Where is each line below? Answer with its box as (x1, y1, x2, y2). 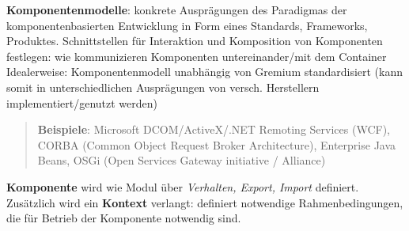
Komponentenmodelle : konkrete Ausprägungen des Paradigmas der (6, 2, 347, 17)
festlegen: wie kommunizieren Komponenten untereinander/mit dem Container (6, 47, 387, 64)
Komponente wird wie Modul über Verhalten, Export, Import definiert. (6, 178, 359, 195)
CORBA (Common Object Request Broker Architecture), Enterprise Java (37, 136, 396, 153)
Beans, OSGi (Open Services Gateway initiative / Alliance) (37, 152, 326, 169)
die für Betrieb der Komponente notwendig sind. (6, 210, 241, 226)
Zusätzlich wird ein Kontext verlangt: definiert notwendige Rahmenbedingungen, (6, 194, 403, 210)
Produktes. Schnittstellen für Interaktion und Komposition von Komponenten (6, 32, 383, 49)
